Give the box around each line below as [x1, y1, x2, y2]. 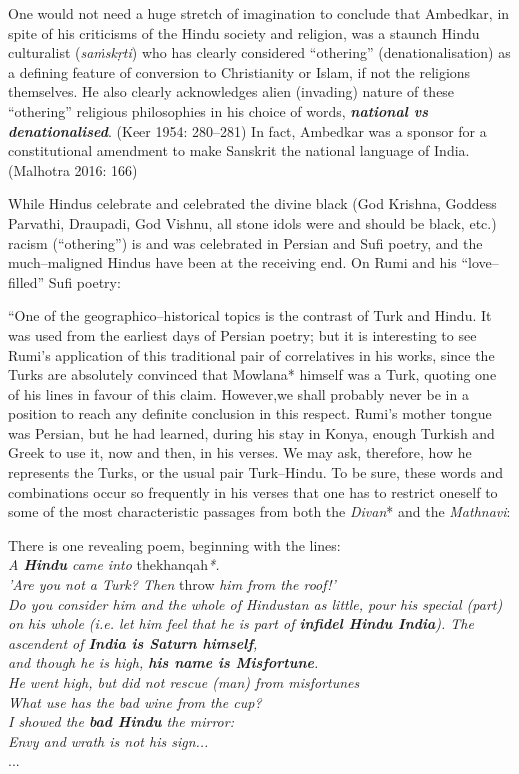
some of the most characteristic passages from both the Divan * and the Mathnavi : [8, 501, 511, 522]
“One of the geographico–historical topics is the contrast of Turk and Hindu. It [8, 305, 492, 326]
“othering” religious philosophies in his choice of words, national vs [8, 100, 428, 121]
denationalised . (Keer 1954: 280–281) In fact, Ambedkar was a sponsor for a [8, 120, 487, 141]
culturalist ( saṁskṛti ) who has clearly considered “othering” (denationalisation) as [8, 42, 511, 63]
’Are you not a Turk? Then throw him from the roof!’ [8, 574, 336, 595]
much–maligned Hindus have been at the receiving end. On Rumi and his [8, 252, 457, 273]
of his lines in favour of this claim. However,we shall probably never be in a [8, 383, 469, 404]
